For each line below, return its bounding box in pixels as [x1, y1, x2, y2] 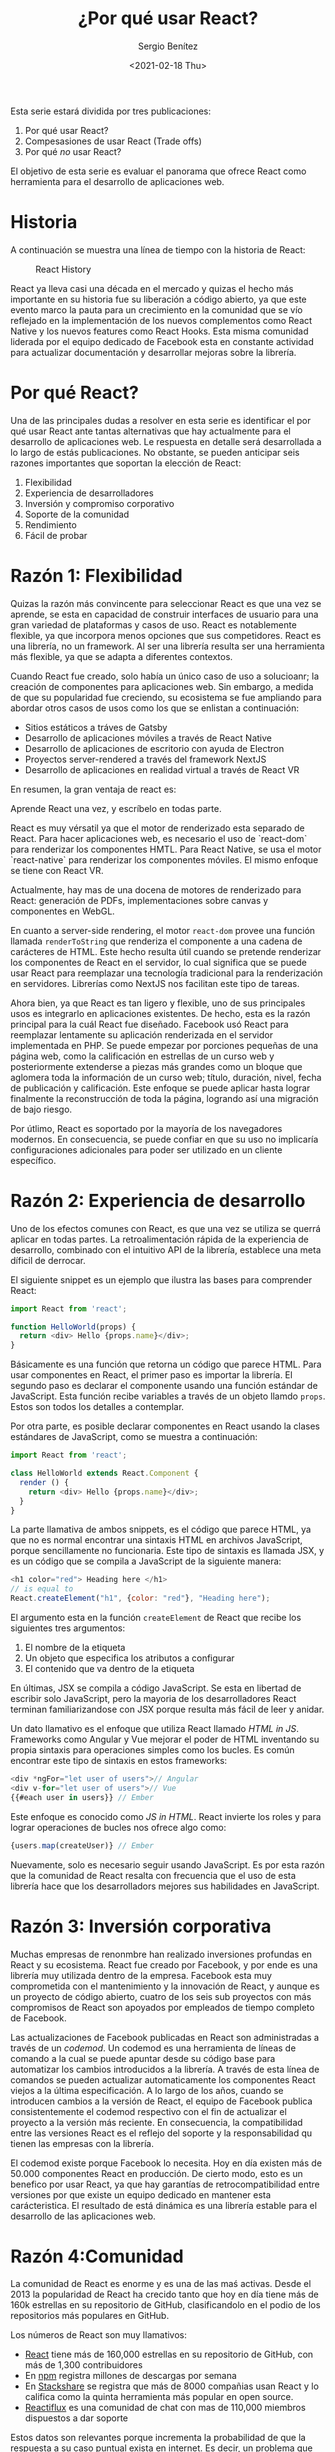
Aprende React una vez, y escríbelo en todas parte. [10, 802, 222, 814]
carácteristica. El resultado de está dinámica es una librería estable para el [10, 2199, 318, 2211]
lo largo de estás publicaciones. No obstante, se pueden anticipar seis [10, 446, 300, 458]
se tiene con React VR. [10, 864, 104, 876]
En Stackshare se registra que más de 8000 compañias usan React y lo [24, 2380, 320, 2392]
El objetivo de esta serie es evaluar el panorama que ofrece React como [10, 165, 307, 177]
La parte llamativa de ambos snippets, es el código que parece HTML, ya [10, 1523, 312, 1536]
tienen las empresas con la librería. [10, 2137, 155, 2149]
